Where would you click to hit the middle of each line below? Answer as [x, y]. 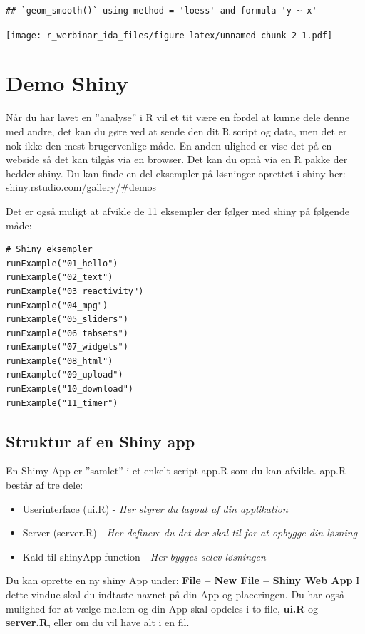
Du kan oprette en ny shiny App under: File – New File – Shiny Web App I [183, 580]
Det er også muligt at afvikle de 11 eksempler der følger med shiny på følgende [178, 211]
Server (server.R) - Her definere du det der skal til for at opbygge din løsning [190, 532]
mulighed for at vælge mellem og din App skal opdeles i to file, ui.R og [162, 608]
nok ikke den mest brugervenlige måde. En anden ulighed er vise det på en [169, 145]
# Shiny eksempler [49, 250]
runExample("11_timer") [62, 403]
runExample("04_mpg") [57, 305]
